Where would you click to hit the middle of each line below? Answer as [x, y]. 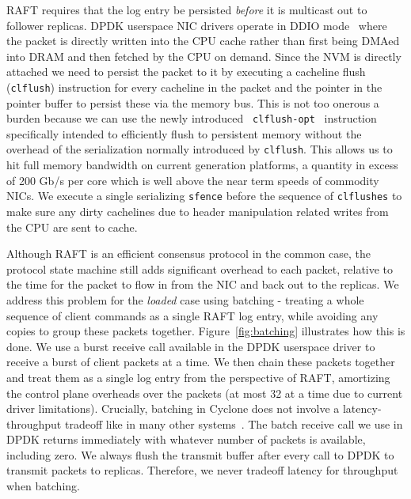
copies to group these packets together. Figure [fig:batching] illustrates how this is [206, 331]
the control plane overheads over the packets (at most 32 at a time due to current [205, 393]
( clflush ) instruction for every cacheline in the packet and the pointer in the [194, 87]
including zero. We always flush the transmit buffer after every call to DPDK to [200, 454]
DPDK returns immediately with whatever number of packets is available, [186, 439]
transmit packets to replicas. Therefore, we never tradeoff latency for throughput [202, 470]
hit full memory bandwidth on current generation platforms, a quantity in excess [202, 165]
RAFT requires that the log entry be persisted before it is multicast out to [187, 9]
